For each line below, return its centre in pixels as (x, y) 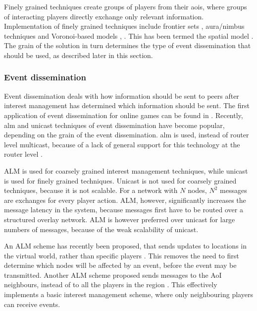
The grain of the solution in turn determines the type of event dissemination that (128, 45)
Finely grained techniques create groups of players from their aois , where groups (126, 6)
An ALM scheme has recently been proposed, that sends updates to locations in (126, 246)
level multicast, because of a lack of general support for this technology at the (122, 144)
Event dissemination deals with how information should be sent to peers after (122, 95)
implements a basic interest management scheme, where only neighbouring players (128, 294)
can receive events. (32, 304)
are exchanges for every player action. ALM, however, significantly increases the (125, 200)
